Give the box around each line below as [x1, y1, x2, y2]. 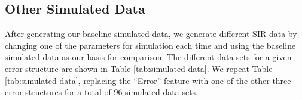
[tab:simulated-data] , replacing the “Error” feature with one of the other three [5, 74, 291, 86]
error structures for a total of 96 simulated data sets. [5, 86, 198, 98]
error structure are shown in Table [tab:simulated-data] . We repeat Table [5, 62, 273, 74]
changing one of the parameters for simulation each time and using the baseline [5, 39, 296, 51]
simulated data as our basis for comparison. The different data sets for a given [5, 51, 292, 63]
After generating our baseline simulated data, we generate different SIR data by [5, 27, 297, 40]
